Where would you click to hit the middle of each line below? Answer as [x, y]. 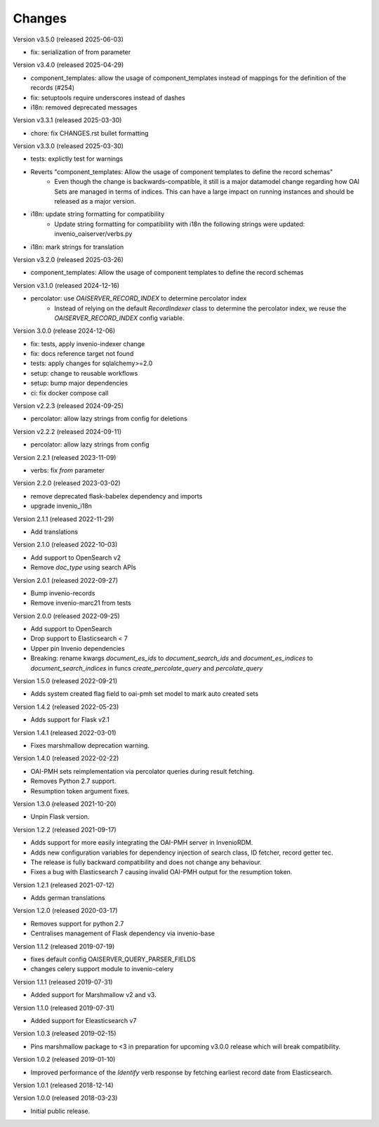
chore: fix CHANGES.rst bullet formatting [89, 133]
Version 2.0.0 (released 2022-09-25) [67, 616]
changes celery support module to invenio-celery [102, 969]
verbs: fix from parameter [68, 470]
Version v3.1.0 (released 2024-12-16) [66, 285]
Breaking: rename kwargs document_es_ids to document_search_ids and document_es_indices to [172, 658]
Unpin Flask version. [60, 817]
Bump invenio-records [63, 593]
